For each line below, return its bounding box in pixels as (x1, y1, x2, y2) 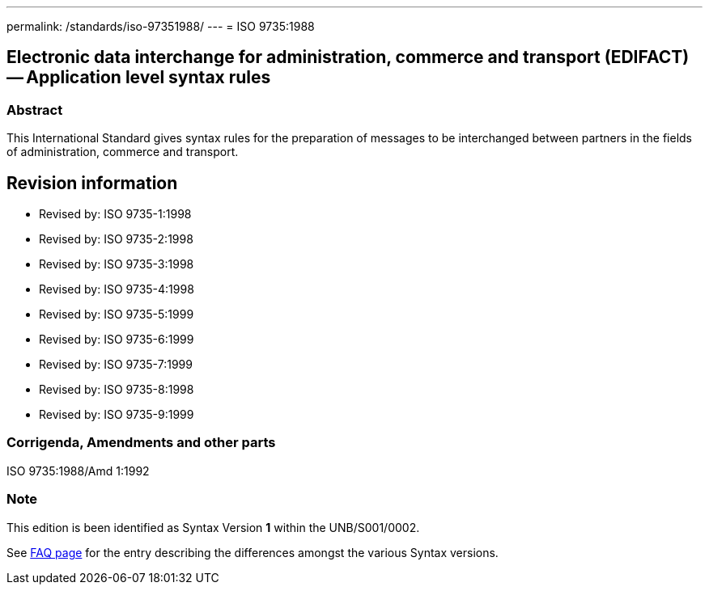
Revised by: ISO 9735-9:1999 (39, 407, 194, 422)
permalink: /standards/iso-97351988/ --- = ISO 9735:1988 (6, 19, 315, 33)
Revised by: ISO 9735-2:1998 (39, 232, 193, 247)
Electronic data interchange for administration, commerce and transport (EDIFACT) (6, 47, 690, 68)
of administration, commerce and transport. (6, 145, 239, 159)
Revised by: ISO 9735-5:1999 (39, 307, 194, 322)
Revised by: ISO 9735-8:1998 (39, 382, 194, 397)
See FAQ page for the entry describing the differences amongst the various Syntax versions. (6, 545, 499, 559)
